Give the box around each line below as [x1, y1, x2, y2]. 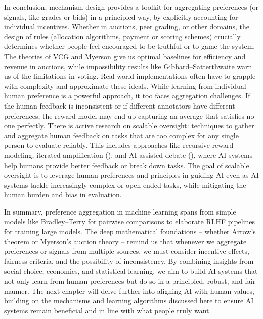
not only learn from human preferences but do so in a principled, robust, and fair [4, 276, 256, 286]
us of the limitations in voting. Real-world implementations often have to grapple [4, 71, 256, 81]
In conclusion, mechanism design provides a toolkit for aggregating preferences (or [4, 2, 259, 12]
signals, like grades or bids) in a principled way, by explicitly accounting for [4, 11, 238, 22]
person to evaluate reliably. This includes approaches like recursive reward [4, 140, 234, 150]
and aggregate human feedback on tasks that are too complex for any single [4, 130, 239, 140]
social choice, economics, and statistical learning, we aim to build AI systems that [4, 265, 258, 276]
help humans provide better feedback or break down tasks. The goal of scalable [4, 159, 249, 170]
